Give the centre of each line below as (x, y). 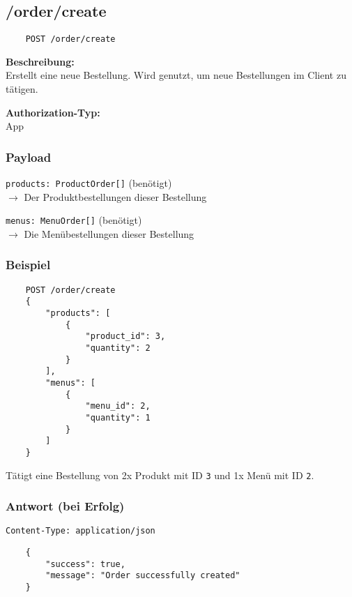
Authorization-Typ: (53, 112)
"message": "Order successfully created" (143, 576)
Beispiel (28, 265)
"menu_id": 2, (118, 406)
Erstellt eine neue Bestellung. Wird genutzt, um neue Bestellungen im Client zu (176, 75)
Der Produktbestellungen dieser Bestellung (115, 196)
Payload (29, 157)
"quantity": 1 (118, 417)
